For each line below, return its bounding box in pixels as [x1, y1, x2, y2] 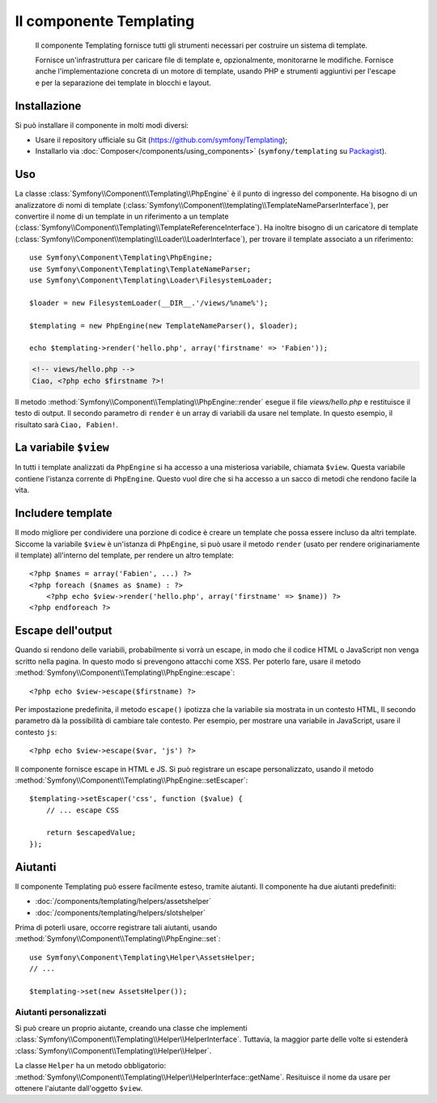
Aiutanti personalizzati [15, 1006, 107, 1017]
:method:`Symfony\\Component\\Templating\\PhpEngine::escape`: [15, 668, 235, 677]
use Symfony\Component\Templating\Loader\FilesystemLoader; [29, 276, 273, 285]
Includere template [15, 507, 112, 520]
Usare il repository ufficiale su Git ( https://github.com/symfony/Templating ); [35, 135, 288, 145]
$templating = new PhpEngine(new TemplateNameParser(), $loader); [29, 320, 299, 330]
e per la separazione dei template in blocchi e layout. [35, 78, 212, 87]
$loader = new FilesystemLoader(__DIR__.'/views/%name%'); [29, 298, 269, 308]
